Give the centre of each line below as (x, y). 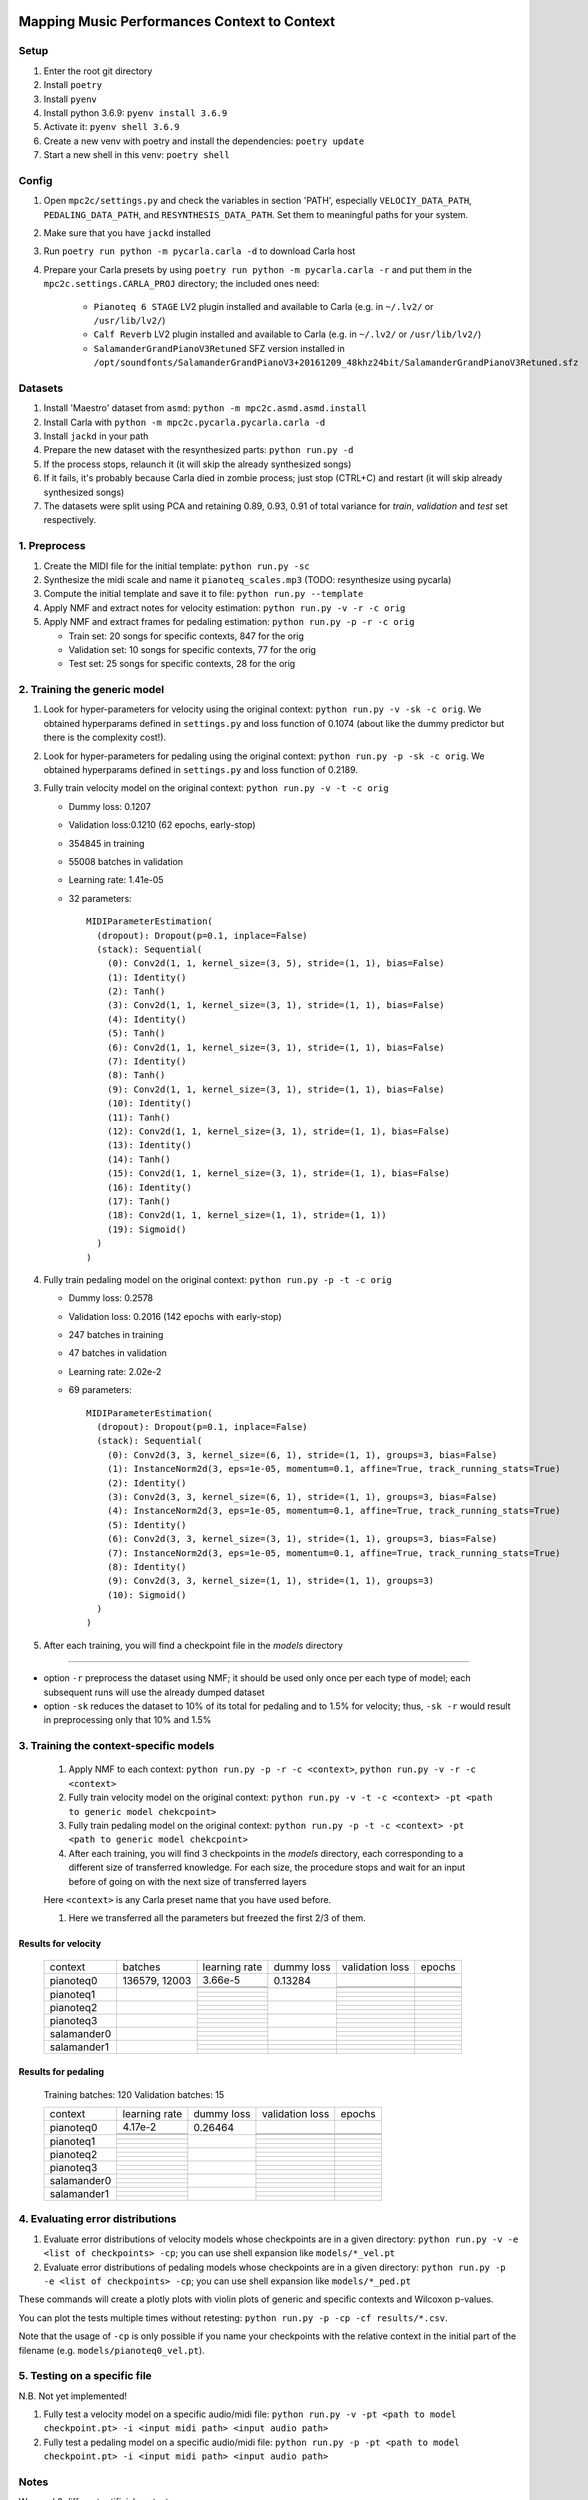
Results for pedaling (61, 2072)
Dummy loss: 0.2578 (111, 1298)
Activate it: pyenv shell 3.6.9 (111, 127)
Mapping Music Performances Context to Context (176, 21)
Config (35, 180)
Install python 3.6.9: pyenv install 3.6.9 (135, 112)
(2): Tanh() (136, 991)
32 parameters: (100, 898)
